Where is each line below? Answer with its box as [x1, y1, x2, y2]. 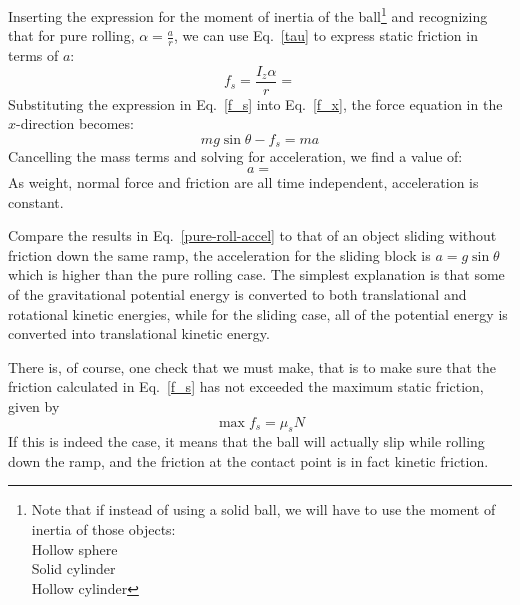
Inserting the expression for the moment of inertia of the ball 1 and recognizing [8, 3, 488, 26]
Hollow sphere [31, 538, 118, 559]
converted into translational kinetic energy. [8, 323, 270, 344]
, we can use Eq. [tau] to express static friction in [174, 25, 478, 46]
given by [8, 395, 60, 416]
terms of [8, 45, 59, 66]
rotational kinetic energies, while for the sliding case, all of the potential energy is [8, 303, 508, 324]
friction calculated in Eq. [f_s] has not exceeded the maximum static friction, [8, 376, 484, 397]
